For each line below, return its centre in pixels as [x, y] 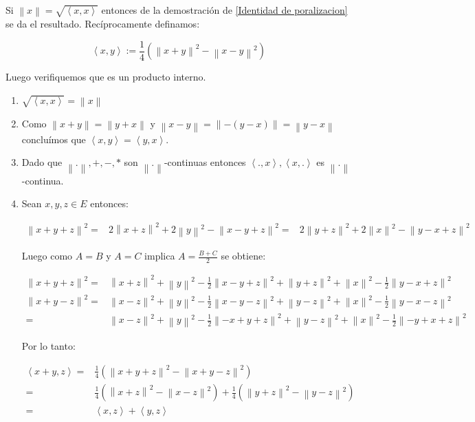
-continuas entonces [205, 162]
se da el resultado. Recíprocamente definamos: [103, 24]
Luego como [47, 256]
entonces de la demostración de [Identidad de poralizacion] [224, 10]
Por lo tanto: [48, 346]
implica [160, 256]
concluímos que [54, 139]
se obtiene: [243, 256]
